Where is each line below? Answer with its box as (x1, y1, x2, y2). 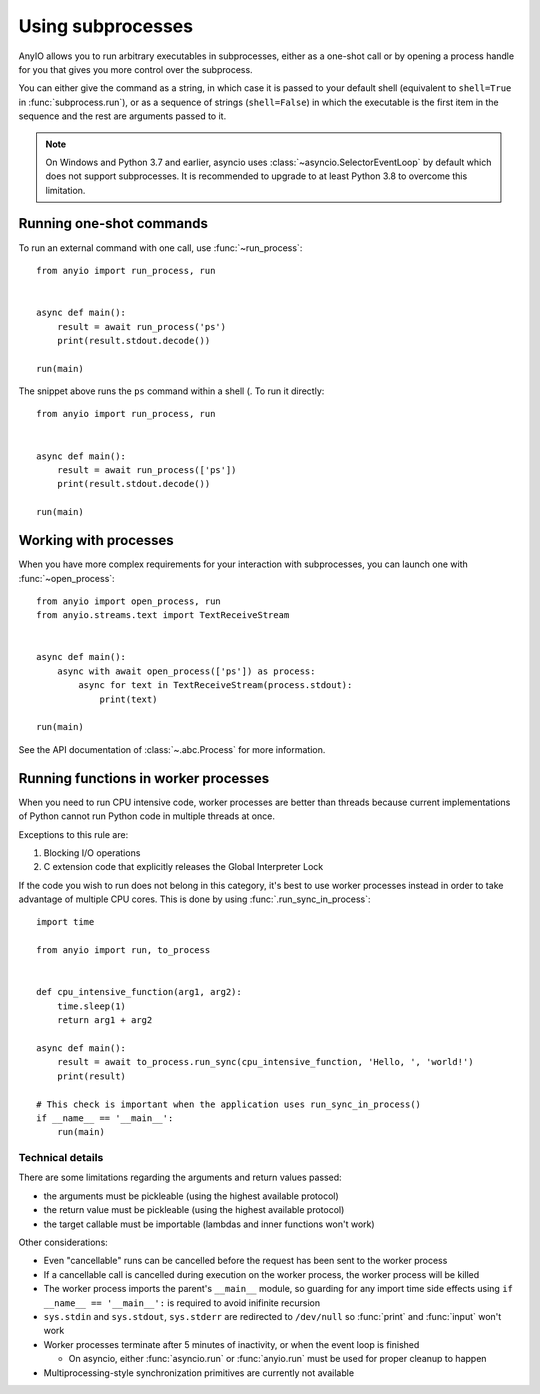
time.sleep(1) (56, 1000, 127, 1012)
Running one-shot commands (18, 215, 209, 232)
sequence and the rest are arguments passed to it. (18, 110, 227, 122)
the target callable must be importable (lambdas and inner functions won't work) (43, 1218, 375, 1230)
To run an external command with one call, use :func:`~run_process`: (18, 241, 303, 254)
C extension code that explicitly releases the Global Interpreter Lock (43, 861, 324, 873)
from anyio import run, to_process (36, 945, 211, 956)
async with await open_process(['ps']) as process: (56, 665, 316, 677)
